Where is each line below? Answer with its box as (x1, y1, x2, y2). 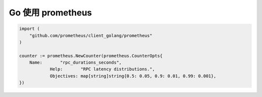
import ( (19, 26, 40, 31)
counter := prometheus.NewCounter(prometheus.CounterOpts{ (19, 53, 163, 58)
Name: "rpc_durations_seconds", (29, 60, 122, 65)
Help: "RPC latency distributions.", (49, 67, 155, 72)
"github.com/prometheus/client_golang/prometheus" (29, 33, 152, 38)
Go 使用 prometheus (9, 7, 92, 18)
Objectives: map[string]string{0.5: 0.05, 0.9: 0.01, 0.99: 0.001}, (49, 73, 216, 79)
